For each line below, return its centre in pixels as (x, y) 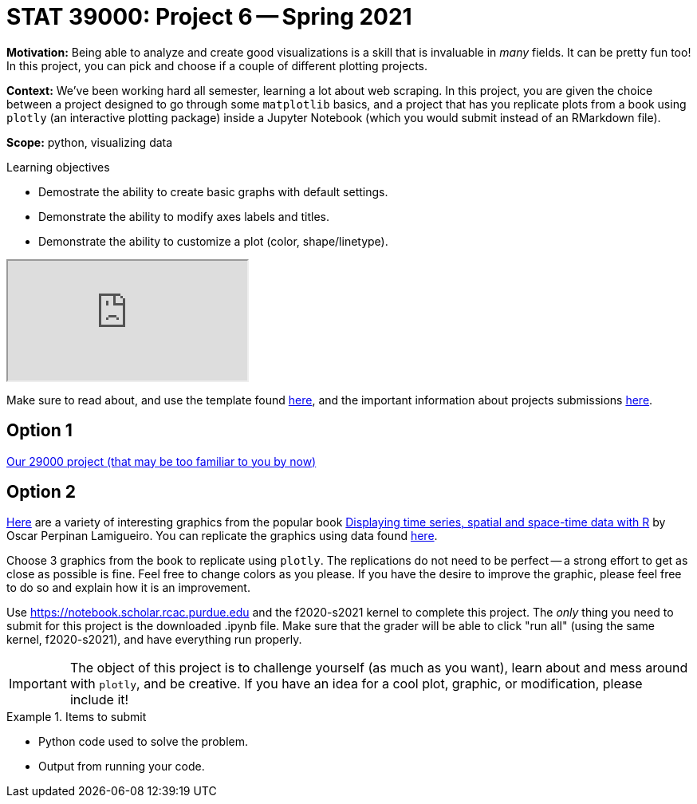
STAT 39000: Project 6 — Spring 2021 (209, 17)
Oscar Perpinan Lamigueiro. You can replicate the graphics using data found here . (222, 536)
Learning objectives (58, 167)
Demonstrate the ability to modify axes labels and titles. (184, 216)
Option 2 (41, 492)
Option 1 (39, 431)
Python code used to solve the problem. (143, 742)
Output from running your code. (122, 767)
